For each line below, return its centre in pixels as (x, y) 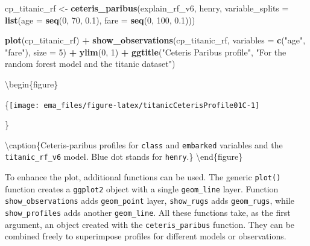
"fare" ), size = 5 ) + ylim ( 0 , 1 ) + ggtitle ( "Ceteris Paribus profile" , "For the (146, 52)
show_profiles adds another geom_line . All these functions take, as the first (148, 213)
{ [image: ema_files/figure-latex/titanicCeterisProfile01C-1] (132, 104)
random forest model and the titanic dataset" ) (90, 64)
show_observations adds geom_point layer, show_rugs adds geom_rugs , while (150, 200)
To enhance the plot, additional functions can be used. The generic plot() (143, 177)
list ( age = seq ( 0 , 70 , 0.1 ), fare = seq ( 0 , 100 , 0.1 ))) (100, 20)
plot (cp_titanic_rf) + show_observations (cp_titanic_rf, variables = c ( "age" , (155, 40)
